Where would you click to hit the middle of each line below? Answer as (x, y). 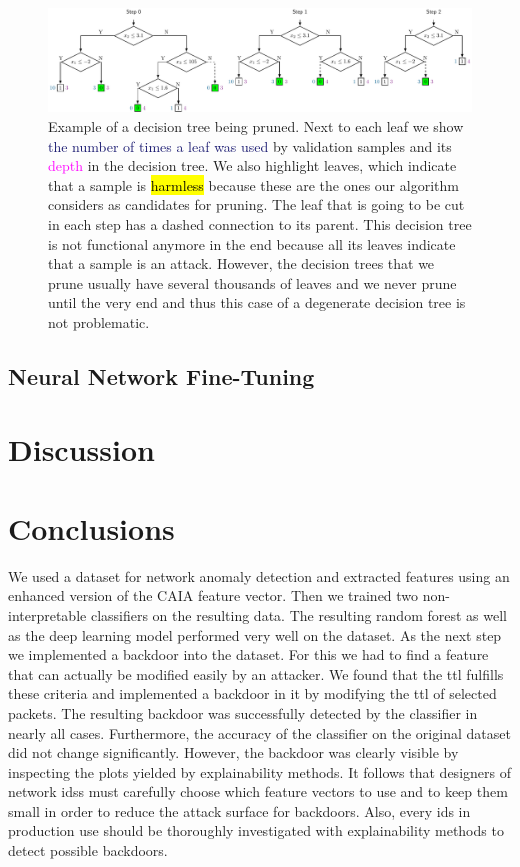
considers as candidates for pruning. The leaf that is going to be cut (256, 204)
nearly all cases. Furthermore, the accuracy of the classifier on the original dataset (259, 732)
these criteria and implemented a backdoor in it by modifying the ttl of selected (252, 693)
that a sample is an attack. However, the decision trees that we (241, 263)
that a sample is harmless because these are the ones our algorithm (253, 184)
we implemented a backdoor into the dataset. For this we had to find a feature (248, 654)
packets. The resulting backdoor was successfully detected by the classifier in (243, 712)
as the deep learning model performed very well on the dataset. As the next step (255, 634)
